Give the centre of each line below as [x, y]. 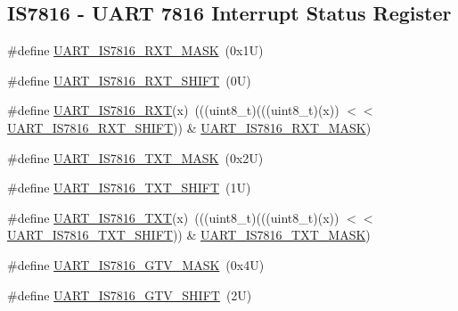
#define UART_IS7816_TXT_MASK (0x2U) [135, 157]
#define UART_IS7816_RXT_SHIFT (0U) [129, 80]
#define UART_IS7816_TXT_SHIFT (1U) [129, 188]
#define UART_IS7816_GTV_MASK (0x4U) [136, 264]
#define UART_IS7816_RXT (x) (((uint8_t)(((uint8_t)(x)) [173, 110]
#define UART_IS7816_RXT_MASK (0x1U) [135, 50]
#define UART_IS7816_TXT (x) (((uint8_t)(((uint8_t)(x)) [173, 217]
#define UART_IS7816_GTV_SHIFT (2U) [130, 295]
